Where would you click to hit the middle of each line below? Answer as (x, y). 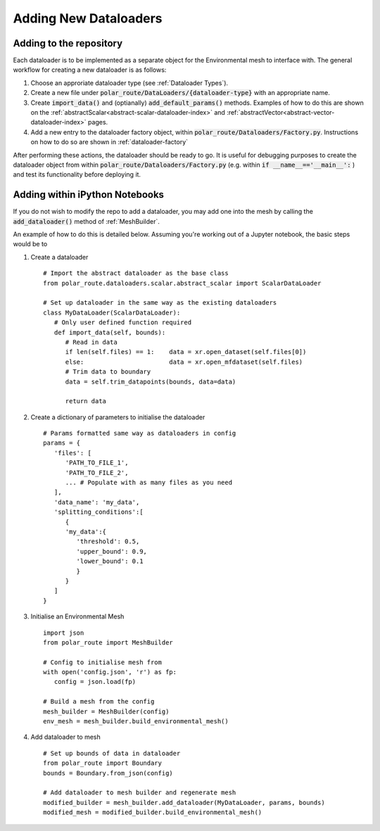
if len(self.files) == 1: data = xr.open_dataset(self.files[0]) (186, 352)
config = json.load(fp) (95, 682)
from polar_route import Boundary (102, 763)
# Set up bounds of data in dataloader (112, 753)
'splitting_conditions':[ (99, 512)
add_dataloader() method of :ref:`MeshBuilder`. (86, 221)
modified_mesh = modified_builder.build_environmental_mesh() (153, 812)
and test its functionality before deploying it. (77, 175)
